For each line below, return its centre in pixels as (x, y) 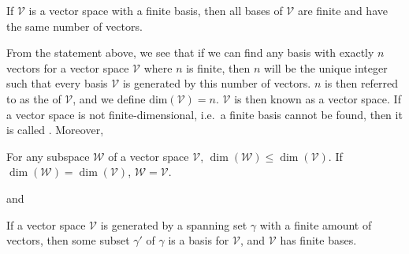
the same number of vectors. (74, 26)
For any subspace (48, 156)
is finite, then (218, 67)
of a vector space (149, 156)
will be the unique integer (325, 67)
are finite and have (342, 10)
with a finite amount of (316, 224)
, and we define (109, 98)
